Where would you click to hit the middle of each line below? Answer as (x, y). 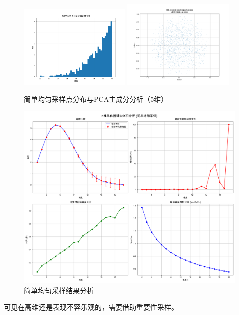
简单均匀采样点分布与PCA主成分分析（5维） (96, 99)
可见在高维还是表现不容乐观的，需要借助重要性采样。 (91, 307)
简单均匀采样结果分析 (59, 290)
